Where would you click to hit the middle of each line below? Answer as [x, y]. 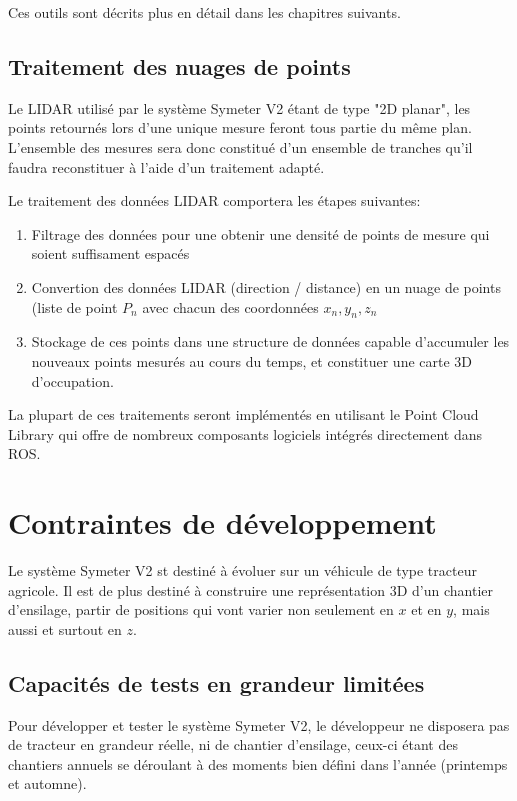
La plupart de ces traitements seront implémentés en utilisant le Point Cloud [243, 414]
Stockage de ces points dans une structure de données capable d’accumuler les [270, 341]
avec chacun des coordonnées [230, 306]
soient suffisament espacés [110, 253]
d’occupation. [72, 380]
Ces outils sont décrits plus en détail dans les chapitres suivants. [204, 12]
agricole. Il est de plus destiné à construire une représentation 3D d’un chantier [250, 589]
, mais [471, 609]
